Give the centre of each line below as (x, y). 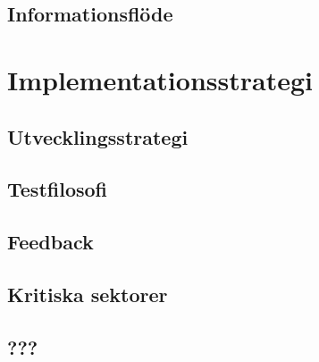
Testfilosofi (57, 189)
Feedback (50, 242)
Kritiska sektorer (88, 294)
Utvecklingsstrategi (98, 136)
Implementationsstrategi (160, 79)
